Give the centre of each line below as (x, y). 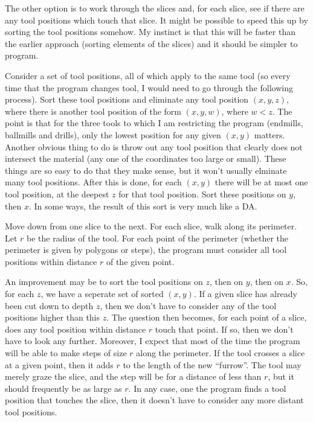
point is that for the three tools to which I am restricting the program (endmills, (154, 123)
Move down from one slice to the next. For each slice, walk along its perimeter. (151, 226)
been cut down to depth (49, 305)
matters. (269, 134)
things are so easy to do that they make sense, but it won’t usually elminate (146, 170)
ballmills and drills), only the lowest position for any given (113, 134)
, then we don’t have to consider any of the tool (188, 305)
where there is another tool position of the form (93, 111)
